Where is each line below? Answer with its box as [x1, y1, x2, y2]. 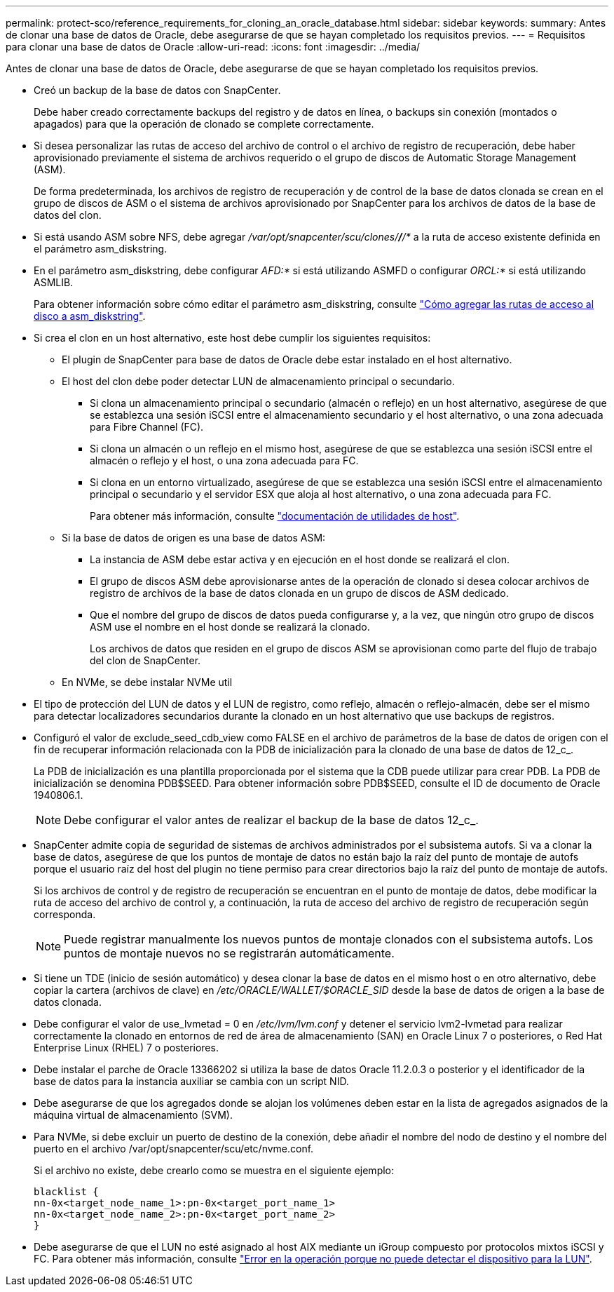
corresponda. [34, 908, 96, 920]
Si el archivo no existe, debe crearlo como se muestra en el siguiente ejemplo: [34, 1164, 395, 1176]
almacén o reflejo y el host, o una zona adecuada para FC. [90, 455, 359, 466]
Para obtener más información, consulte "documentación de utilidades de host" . [90, 510, 460, 522]
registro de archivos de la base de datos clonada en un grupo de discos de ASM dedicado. [90, 587, 509, 599]
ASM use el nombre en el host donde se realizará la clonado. [90, 621, 370, 633]
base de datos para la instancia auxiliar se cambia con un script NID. [34, 1075, 349, 1087]
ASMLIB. [34, 276, 74, 288]
